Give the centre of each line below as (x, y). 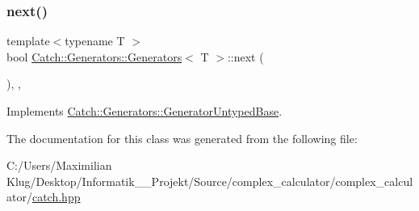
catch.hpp (56, 197)
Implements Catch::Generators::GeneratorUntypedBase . (145, 111)
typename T (95, 41)
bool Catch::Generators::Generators (94, 56)
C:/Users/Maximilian (59, 165)
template (28, 41)
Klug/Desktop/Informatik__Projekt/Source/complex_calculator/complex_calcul (210, 181)
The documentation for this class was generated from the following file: (182, 138)
